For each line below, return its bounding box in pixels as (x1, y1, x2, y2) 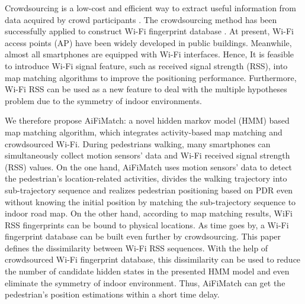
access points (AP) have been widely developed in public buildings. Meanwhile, (5, 36, 292, 48)
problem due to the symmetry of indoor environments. (5, 94, 202, 106)
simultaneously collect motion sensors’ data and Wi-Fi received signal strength (5, 149, 290, 161)
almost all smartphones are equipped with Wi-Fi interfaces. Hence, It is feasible (5, 48, 294, 60)
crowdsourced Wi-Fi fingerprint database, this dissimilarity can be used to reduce (5, 253, 301, 266)
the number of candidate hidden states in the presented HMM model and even (5, 265, 290, 277)
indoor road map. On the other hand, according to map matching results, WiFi (5, 207, 293, 219)
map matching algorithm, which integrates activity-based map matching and (5, 125, 282, 138)
